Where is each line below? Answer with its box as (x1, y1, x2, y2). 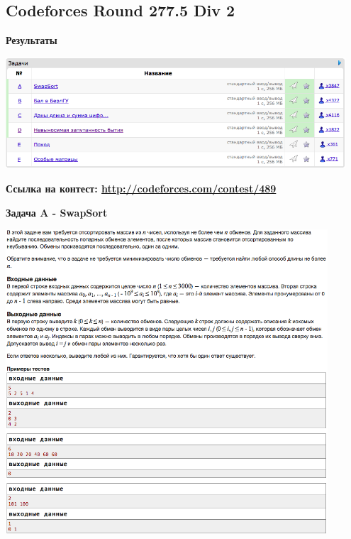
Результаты (6, 33, 57, 48)
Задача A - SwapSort (6, 205, 108, 219)
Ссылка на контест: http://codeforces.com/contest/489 (6, 180, 277, 195)
